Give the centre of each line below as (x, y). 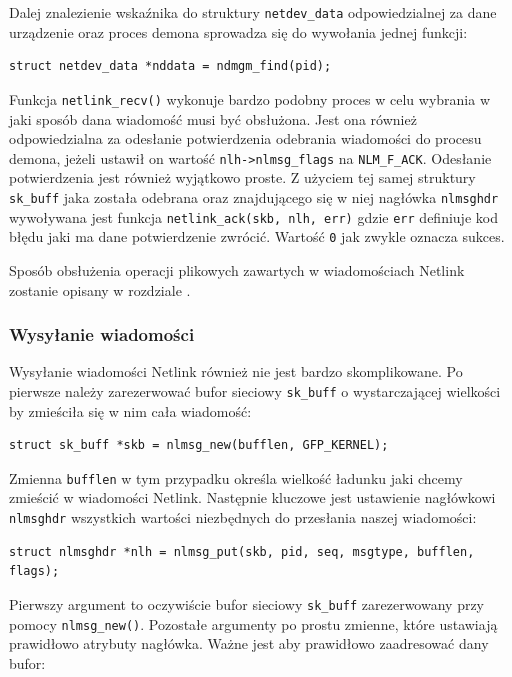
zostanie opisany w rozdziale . (100, 289)
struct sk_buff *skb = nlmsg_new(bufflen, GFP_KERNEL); (199, 445)
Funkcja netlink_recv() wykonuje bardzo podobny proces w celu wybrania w (249, 98)
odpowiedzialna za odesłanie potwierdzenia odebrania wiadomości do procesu (245, 138)
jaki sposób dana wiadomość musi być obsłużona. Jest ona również (213, 118)
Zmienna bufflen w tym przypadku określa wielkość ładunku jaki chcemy (236, 477)
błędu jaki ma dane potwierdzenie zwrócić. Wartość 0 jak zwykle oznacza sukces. (257, 236)
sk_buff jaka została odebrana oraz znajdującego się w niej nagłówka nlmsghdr (254, 196)
